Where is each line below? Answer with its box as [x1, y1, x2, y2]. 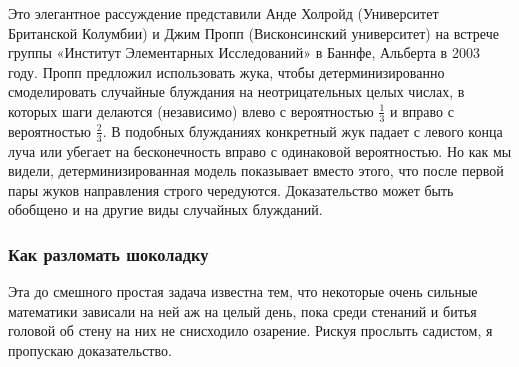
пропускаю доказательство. [8, 340, 172, 360]
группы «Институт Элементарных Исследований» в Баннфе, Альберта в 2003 [8, 42, 480, 63]
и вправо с [390, 100, 454, 121]
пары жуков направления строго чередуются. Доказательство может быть [8, 179, 454, 200]
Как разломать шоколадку [8, 241, 209, 266]
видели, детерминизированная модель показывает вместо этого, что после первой [8, 160, 504, 181]
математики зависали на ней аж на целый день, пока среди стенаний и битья [8, 300, 477, 321]
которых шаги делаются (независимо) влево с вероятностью [8, 100, 374, 121]
